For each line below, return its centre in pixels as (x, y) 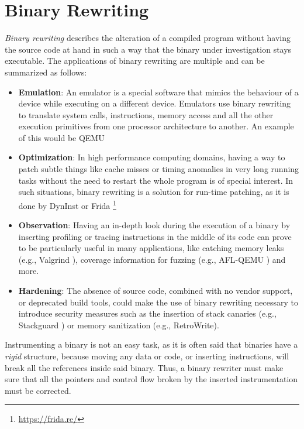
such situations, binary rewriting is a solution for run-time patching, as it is (154, 192)
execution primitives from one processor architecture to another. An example (156, 126)
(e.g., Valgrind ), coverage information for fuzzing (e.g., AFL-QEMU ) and (152, 259)
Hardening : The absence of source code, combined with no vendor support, (156, 291)
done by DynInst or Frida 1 (67, 204)
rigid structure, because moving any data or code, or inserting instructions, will (147, 356)
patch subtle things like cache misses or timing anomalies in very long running (159, 169)
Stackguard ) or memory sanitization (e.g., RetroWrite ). (119, 325)
